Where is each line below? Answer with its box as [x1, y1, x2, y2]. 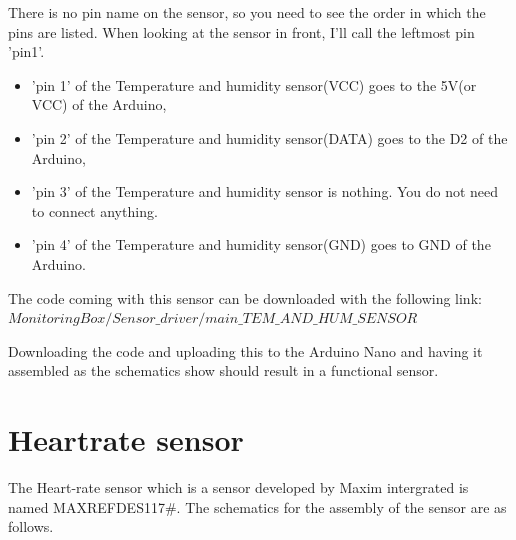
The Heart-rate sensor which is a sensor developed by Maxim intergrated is [8, 477, 469, 498]
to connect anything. [31, 200, 158, 221]
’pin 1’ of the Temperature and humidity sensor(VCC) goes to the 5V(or [31, 74, 477, 95]
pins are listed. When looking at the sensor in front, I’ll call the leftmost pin [8, 21, 475, 42]
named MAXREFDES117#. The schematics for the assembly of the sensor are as [8, 496, 507, 517]
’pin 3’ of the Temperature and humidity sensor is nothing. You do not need [31, 181, 499, 202]
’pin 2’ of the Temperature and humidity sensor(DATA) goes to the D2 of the [31, 127, 508, 148]
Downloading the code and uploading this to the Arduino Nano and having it [8, 340, 483, 361]
